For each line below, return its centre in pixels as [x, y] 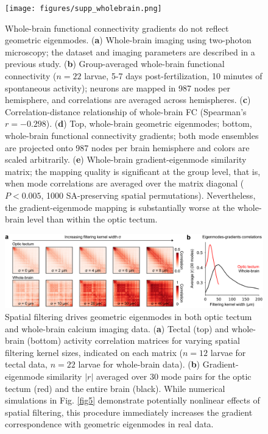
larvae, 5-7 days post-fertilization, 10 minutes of [173, 76]
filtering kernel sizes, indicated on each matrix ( [94, 352]
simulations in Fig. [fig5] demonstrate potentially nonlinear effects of [132, 400]
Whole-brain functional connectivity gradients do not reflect [117, 28]
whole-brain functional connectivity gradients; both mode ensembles [132, 135]
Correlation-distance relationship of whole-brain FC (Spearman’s [126, 111]
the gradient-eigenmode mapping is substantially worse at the [120, 207]
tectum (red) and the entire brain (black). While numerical [115, 388]
